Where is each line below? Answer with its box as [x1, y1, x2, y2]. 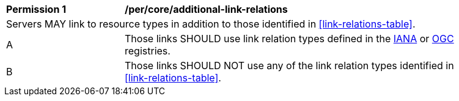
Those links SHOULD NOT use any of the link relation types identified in [125, 59, 454, 72]
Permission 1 [6, 3, 67, 15]
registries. [125, 45, 171, 57]
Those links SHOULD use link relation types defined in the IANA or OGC [125, 32, 454, 45]
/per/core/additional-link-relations [125, 3, 288, 15]
